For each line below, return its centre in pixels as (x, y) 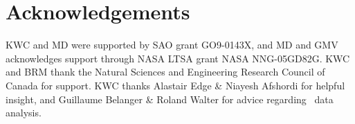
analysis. (24, 113)
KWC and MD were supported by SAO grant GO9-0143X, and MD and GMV (172, 45)
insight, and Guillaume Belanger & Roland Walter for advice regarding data (170, 99)
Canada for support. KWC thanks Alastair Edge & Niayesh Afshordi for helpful (175, 85)
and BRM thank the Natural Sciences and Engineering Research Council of (165, 72)
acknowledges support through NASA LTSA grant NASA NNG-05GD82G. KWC (178, 58)
